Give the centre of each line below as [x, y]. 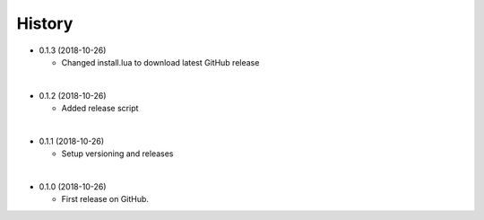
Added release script [100, 109]
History [45, 23]
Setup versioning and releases [117, 154]
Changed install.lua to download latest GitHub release [160, 62]
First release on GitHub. [105, 199]
